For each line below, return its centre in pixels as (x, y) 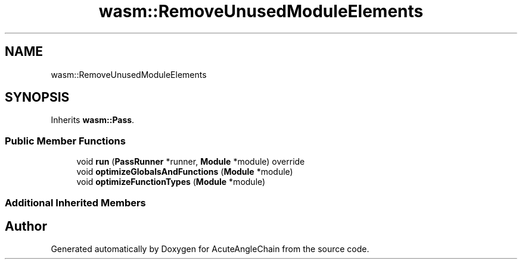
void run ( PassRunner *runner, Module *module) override (191, 162)
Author (26, 226)
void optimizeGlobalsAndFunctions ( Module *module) (185, 172)
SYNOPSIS (37, 98)
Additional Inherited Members (75, 202)
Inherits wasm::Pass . (93, 120)
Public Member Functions (65, 141)
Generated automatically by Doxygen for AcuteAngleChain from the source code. (210, 249)
